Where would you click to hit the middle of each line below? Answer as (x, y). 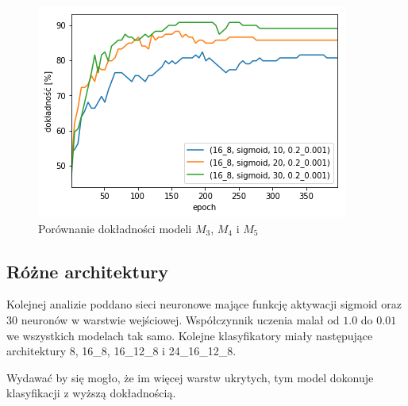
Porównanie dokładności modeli (115, 228)
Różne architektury (88, 271)
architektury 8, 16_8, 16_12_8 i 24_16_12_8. (121, 351)
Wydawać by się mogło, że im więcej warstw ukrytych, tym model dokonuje (190, 377)
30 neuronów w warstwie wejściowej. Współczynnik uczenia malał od (173, 319)
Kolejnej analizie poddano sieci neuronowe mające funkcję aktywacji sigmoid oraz (204, 304)
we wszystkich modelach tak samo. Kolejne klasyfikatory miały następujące (190, 335)
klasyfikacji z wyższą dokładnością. (91, 393)
